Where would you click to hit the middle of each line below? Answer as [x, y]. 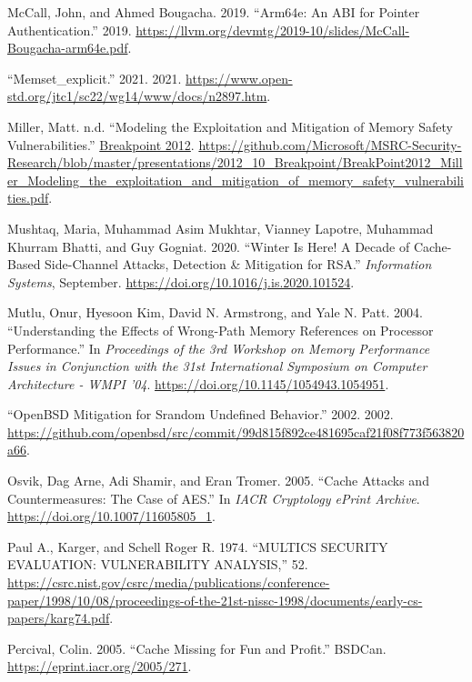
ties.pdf [28, 198]
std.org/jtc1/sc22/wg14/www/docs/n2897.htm [137, 96]
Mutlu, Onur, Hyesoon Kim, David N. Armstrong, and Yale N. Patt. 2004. [215, 312]
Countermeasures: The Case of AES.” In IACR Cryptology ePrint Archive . [214, 498]
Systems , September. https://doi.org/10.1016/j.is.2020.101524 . [181, 281]
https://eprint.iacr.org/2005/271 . [100, 666]
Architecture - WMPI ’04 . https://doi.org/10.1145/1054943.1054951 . [198, 383]
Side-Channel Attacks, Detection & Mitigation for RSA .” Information [238, 264]
